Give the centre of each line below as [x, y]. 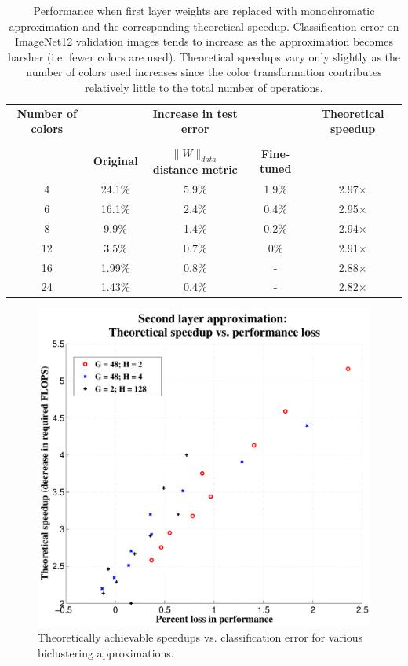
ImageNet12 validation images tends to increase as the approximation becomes [204, 41]
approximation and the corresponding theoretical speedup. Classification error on [204, 26]
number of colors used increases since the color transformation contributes [204, 72]
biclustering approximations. [106, 652]
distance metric [195, 169]
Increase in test [195, 113]
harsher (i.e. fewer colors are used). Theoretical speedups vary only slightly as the [204, 56]
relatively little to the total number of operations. [204, 87]
